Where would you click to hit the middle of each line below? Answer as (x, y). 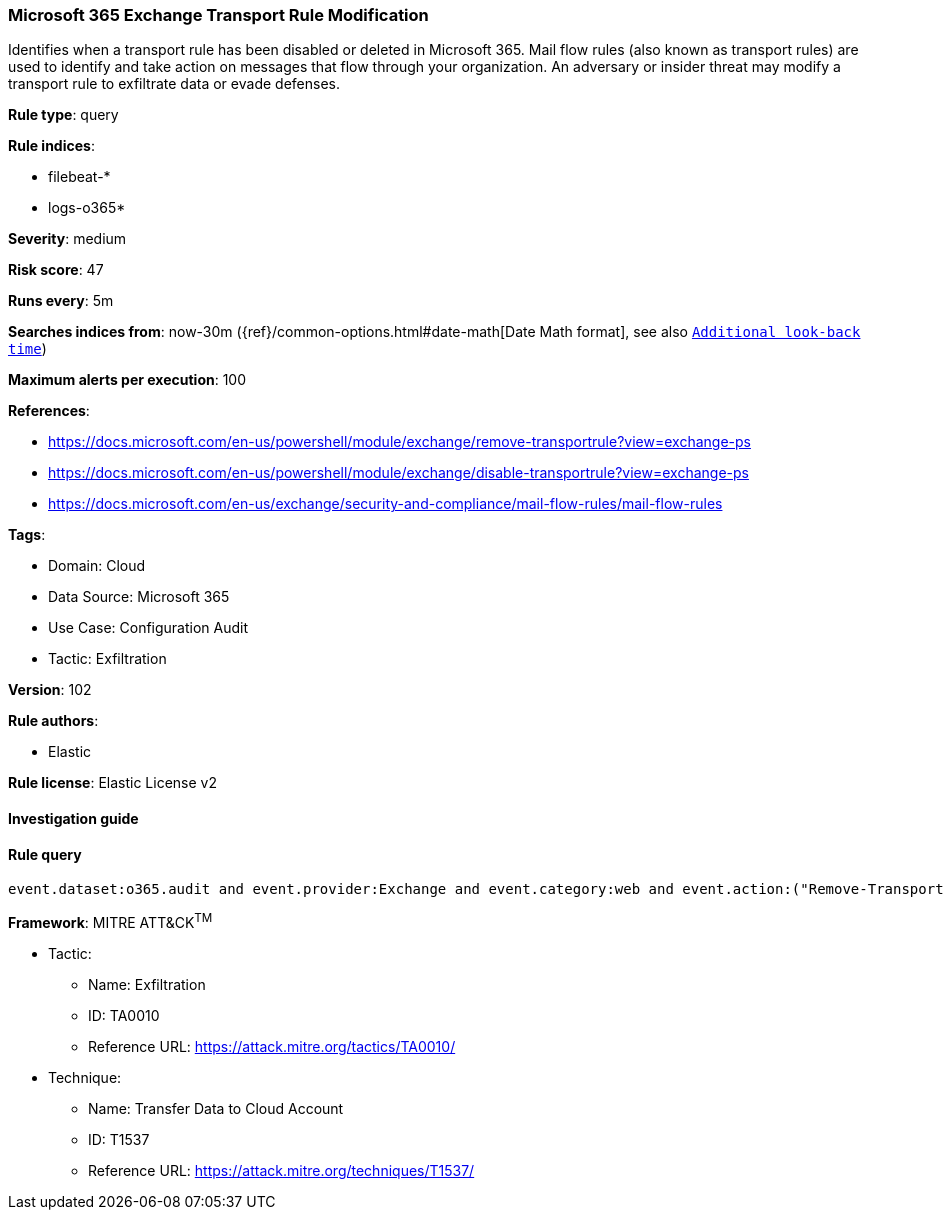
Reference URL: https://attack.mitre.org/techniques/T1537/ (281, 1170)
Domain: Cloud (97, 566)
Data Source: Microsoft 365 (139, 597)
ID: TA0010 (124, 1015)
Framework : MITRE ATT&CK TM (110, 921)
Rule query (45, 854)
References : (49, 411)
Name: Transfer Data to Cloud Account (216, 1108)
